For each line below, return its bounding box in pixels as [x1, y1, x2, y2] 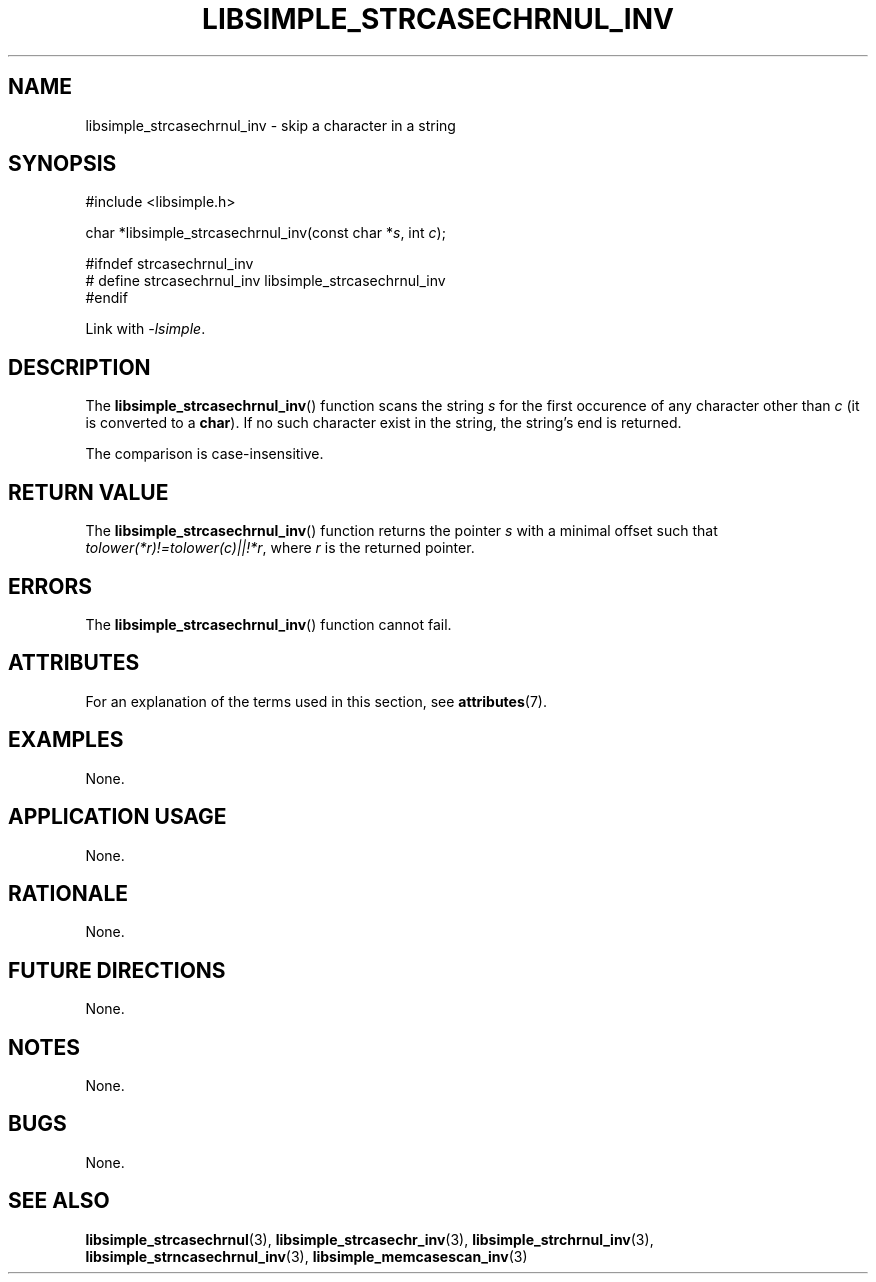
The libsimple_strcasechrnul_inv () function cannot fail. [85, 615, 452, 633]
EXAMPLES [8, 727, 124, 753]
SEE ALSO [8, 1188, 110, 1214]
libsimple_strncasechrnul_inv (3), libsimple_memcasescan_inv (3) [85, 1247, 528, 1265]
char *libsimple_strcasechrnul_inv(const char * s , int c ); [85, 224, 446, 242]
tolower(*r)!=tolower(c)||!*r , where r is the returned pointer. [85, 539, 475, 557]
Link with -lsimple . [85, 320, 206, 338]
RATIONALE [8, 880, 129, 906]
